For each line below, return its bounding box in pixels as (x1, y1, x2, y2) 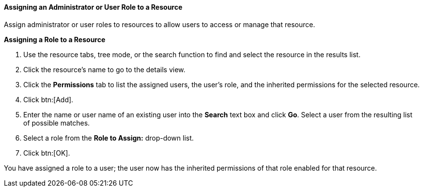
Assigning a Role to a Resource (4, 35, 106, 44)
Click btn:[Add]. (23, 95, 74, 104)
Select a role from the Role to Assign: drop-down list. (23, 133, 194, 142)
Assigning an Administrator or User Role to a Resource (4, 3, 183, 11)
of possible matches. (23, 118, 90, 127)
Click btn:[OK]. (23, 148, 70, 157)
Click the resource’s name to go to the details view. (23, 65, 186, 74)
